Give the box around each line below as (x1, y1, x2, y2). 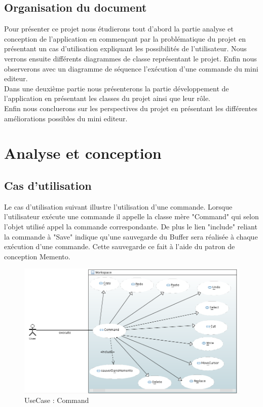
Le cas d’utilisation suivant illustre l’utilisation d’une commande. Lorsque (4, 201, 233, 212)
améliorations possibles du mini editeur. (4, 113, 128, 123)
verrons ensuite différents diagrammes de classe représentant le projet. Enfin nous (4, 53, 257, 63)
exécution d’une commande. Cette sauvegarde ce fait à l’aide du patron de (4, 241, 235, 252)
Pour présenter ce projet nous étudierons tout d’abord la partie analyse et (4, 23, 234, 34)
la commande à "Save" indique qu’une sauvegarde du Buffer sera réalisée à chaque (4, 231, 258, 242)
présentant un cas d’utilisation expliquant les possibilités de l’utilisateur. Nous (4, 43, 247, 54)
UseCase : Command (24, 395, 89, 405)
